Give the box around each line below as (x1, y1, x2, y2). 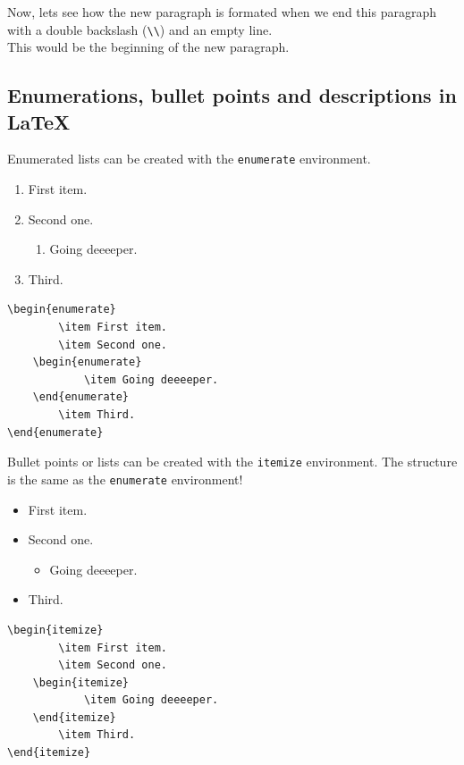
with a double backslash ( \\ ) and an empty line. (7, 20, 273, 38)
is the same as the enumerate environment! (7, 469, 243, 488)
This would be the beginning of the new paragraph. (7, 38, 290, 56)
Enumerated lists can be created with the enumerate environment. (7, 149, 371, 168)
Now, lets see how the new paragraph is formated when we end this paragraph (7, 3, 436, 21)
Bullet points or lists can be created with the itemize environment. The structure (7, 452, 458, 471)
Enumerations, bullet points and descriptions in (7, 81, 457, 109)
